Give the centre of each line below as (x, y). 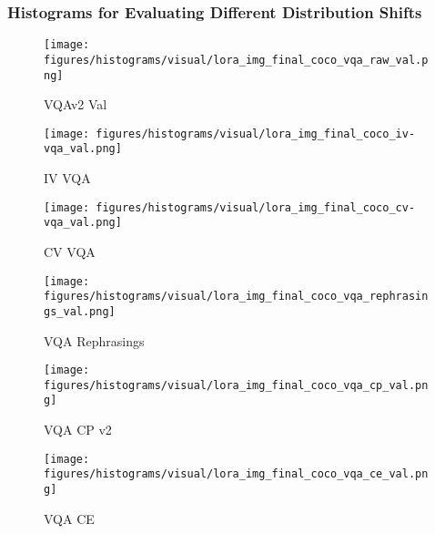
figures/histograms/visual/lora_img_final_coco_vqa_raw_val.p (236, 60)
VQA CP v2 (78, 430)
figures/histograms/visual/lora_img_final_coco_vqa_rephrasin (236, 297)
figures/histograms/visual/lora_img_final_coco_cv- (256, 207)
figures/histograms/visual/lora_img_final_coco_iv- (256, 133)
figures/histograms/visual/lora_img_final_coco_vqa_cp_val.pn (236, 385)
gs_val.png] (80, 311)
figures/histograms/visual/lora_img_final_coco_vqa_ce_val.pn (236, 474)
